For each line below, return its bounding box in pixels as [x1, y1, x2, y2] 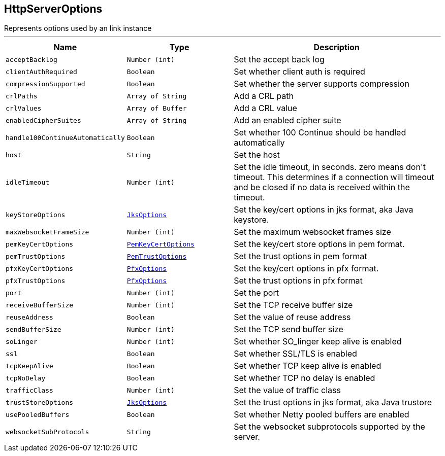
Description [313, 42, 360, 53]
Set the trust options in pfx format [234, 275, 363, 286]
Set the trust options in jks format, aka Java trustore [234, 397, 432, 408]
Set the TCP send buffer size [234, 324, 343, 335]
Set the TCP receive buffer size [234, 300, 353, 310]
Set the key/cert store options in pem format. [234, 239, 405, 250]
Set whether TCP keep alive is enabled [234, 361, 382, 371]
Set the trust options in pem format [234, 251, 367, 262]
